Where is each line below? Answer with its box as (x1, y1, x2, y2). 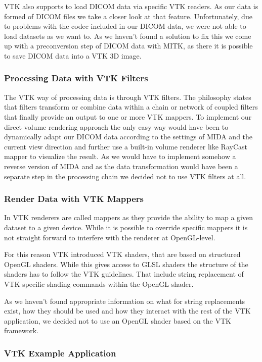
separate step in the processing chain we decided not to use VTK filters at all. (4, 171, 246, 181)
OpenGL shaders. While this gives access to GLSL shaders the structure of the (4, 258, 248, 269)
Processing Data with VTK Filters (4, 72, 148, 84)
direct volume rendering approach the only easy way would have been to (4, 121, 229, 132)
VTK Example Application (4, 346, 116, 359)
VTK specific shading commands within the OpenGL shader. (4, 278, 194, 289)
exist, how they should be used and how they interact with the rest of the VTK (4, 305, 251, 316)
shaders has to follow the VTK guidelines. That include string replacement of (4, 269, 244, 279)
